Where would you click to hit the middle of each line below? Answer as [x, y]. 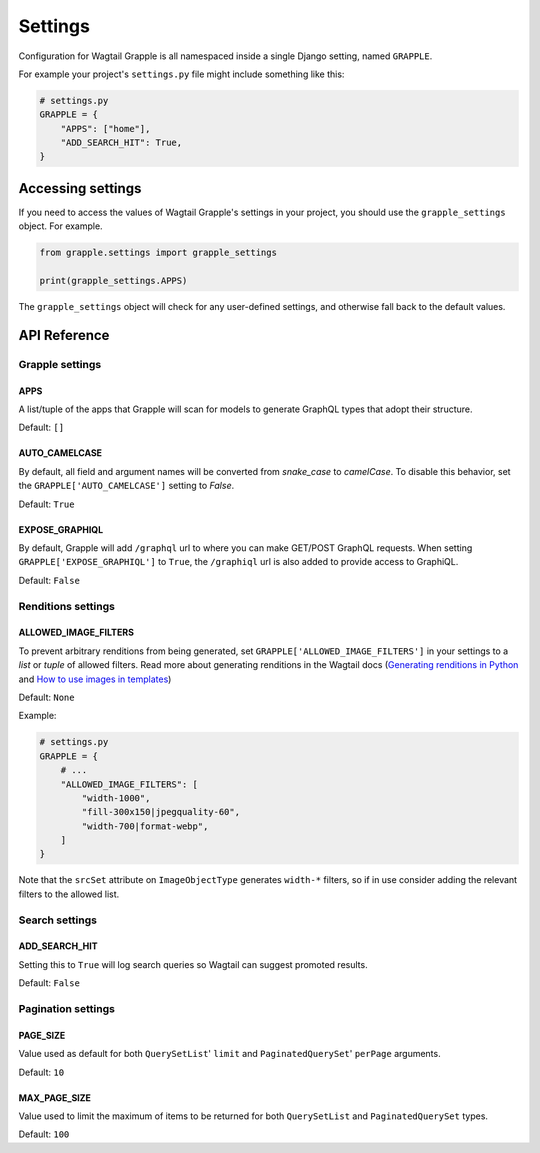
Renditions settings [66, 606]
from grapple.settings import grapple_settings [158, 253]
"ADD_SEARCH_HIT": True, [121, 143]
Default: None [46, 697]
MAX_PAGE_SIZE [55, 1097]
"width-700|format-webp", [145, 826]
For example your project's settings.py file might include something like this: [181, 74]
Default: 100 [44, 1134]
